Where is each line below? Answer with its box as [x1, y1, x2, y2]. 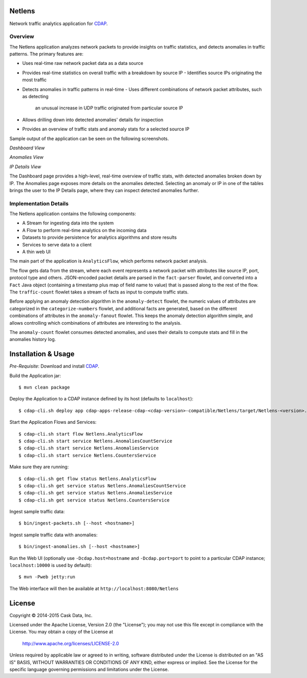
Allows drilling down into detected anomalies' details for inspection [22, 117, 164, 123]
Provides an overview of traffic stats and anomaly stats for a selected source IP [22, 126, 189, 132]
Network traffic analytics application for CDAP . [9, 20, 108, 27]
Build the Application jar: [9, 372, 61, 378]
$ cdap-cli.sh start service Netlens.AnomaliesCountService [18, 438, 172, 444]
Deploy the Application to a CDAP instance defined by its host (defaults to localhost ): [9, 396, 194, 402]
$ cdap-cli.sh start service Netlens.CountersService [18, 453, 156, 458]
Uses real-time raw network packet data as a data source [22, 60, 143, 66]
